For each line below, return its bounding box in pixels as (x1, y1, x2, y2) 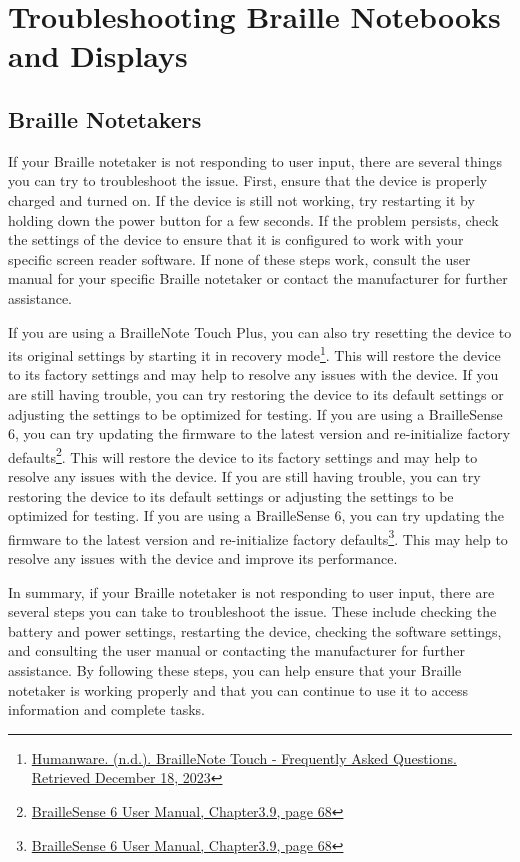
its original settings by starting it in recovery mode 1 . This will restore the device (8, 342, 501, 365)
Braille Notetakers (8, 103, 202, 134)
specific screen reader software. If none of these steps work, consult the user (8, 248, 471, 269)
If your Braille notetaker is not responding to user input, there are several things (8, 150, 503, 171)
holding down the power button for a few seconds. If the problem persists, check (8, 209, 499, 230)
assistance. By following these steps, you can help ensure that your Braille (8, 659, 462, 680)
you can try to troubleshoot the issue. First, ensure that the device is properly (8, 170, 488, 191)
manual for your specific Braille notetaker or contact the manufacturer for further (8, 268, 508, 289)
